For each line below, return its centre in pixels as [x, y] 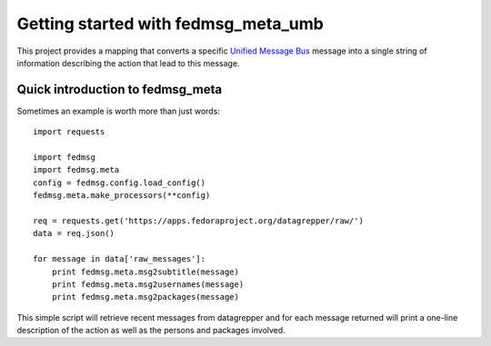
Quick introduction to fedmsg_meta [120, 89]
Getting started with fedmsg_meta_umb [170, 24]
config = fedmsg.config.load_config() [120, 183]
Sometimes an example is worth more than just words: [118, 111]
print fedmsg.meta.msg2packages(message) [145, 297]
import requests [69, 132]
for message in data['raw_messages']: [120, 259]
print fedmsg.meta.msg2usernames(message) [148, 284]
